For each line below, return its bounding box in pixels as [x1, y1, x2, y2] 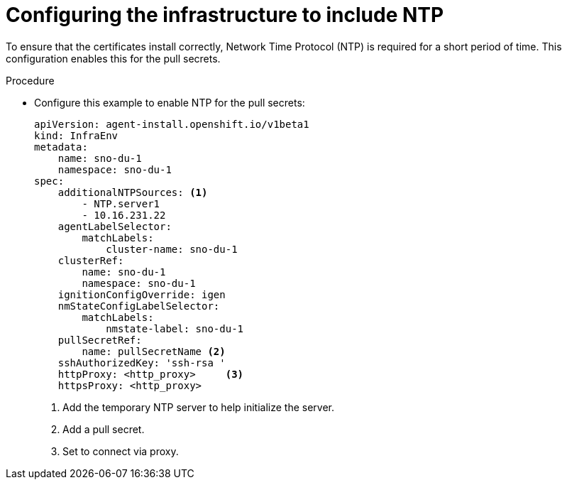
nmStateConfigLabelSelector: [57, 300, 220, 312]
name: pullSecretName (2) [82, 345, 226, 357]
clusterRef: [57, 254, 124, 266]
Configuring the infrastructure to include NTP [6, 3, 444, 27]
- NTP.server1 [82, 197, 160, 209]
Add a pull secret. [62, 423, 145, 435]
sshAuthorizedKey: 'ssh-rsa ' [57, 356, 226, 369]
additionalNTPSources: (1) [57, 186, 208, 198]
